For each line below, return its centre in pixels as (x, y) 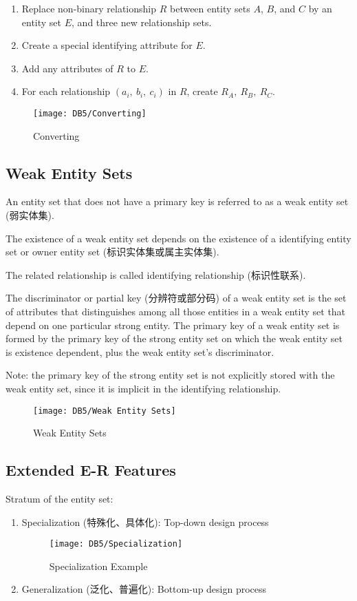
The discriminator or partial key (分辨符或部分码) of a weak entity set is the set (176, 298)
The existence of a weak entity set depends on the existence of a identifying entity (178, 238)
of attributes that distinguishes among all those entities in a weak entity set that (176, 311)
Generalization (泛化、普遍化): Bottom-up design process (144, 589)
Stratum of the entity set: (60, 498)
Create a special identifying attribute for (107, 45)
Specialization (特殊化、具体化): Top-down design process (145, 521)
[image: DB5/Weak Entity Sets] (105, 411)
